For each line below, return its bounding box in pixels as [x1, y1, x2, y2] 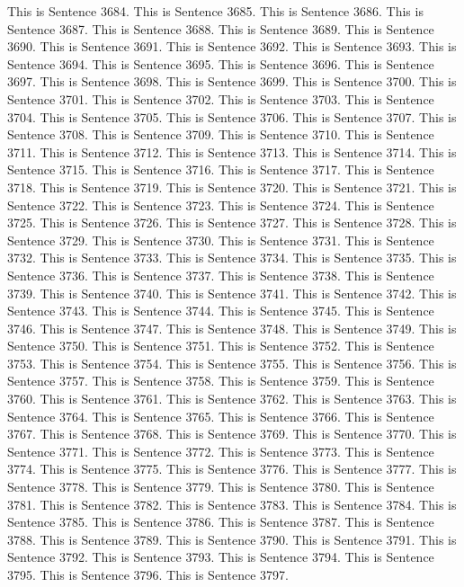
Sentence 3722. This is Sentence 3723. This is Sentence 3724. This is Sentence [7, 195, 434, 214]
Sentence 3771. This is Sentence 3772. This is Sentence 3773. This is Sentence [7, 441, 434, 460]
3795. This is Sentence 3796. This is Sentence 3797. [7, 565, 289, 583]
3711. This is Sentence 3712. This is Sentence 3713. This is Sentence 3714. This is [7, 142, 457, 161]
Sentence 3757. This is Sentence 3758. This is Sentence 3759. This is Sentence [7, 371, 434, 390]
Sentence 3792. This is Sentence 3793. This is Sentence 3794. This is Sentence [7, 547, 434, 566]
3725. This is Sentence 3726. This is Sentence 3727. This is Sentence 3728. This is [7, 213, 457, 232]
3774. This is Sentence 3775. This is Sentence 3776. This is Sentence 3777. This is [7, 459, 457, 478]
